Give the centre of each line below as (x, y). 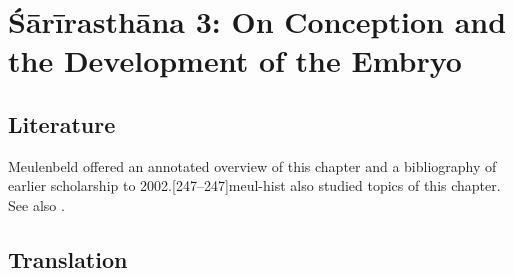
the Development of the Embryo (235, 60)
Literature (62, 123)
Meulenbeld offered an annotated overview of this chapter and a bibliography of (252, 165)
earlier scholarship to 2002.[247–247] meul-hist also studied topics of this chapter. (254, 185)
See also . (36, 204)
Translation (68, 258)
